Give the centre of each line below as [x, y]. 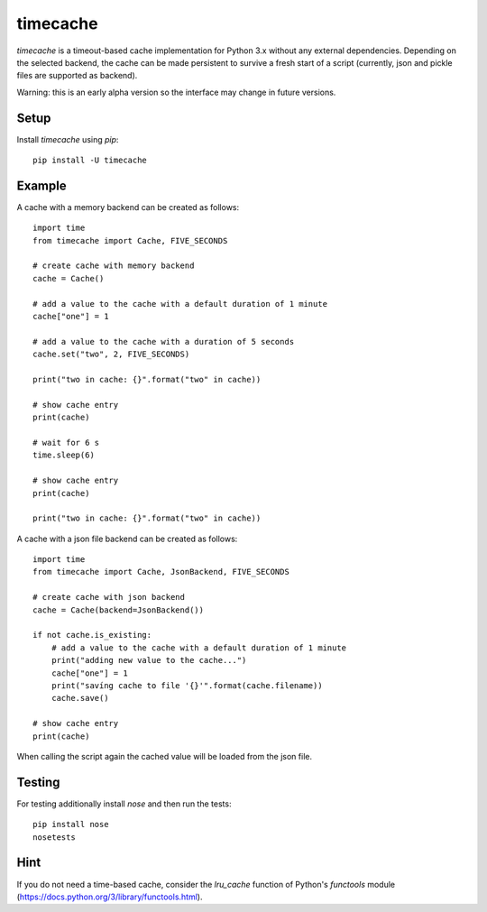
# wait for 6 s [66, 442]
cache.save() [80, 698]
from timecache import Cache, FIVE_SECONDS [130, 240]
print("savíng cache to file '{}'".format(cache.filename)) [187, 685]
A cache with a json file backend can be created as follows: [127, 539]
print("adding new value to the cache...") [149, 660]
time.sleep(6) [64, 455]
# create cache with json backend [109, 597]
